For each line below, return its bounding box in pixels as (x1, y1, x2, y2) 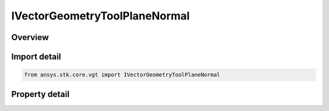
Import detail (11, 52, 61, 62)
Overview (11, 32, 49, 42)
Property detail (11, 89, 70, 99)
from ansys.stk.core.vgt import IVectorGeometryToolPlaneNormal (24, 72, 221, 78)
